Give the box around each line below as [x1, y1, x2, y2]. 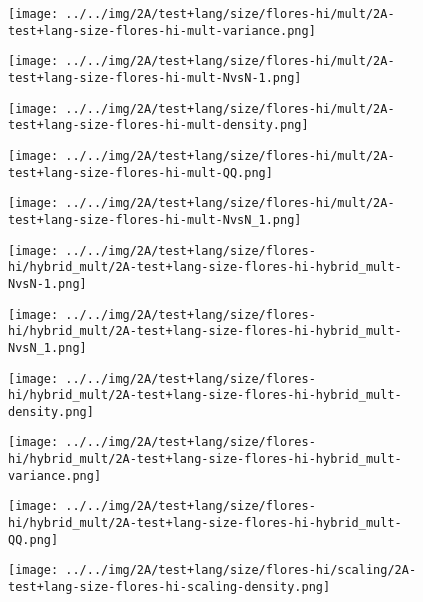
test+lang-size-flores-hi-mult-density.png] [8, 118, 309, 133]
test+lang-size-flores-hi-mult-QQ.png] [8, 165, 273, 180]
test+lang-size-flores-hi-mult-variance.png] [8, 23, 316, 38]
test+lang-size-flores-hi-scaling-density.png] [8, 580, 331, 595]
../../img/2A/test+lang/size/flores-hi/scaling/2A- [65, 563, 417, 578]
